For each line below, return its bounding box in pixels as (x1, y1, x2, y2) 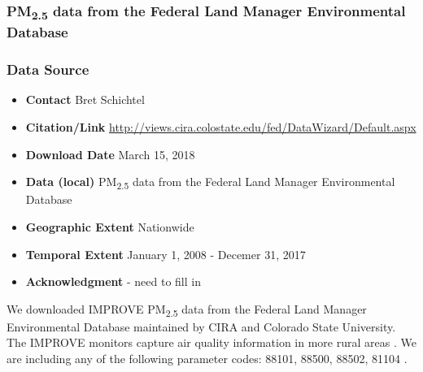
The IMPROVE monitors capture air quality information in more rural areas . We (7, 334, 416, 351)
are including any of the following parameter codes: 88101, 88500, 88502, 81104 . (7, 350, 408, 367)
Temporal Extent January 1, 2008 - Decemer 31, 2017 (25, 245, 306, 262)
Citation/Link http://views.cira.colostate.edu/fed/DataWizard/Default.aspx (25, 119, 416, 136)
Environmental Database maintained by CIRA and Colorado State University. (7, 318, 396, 335)
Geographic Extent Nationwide (25, 218, 194, 235)
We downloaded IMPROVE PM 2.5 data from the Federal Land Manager (7, 300, 367, 319)
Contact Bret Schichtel (25, 91, 145, 108)
